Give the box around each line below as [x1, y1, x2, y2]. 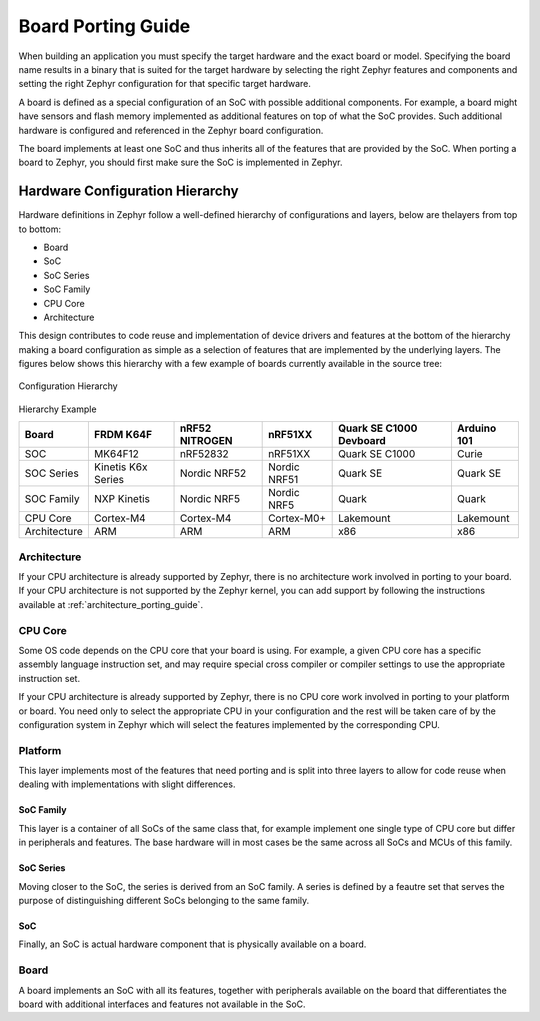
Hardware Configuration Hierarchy [18, 183, 239, 200]
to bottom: [18, 223, 62, 235]
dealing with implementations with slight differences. [18, 778, 236, 790]
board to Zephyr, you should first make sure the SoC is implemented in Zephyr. [18, 156, 344, 169]
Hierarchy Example [18, 403, 97, 415]
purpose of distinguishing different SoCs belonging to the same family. [18, 894, 310, 906]
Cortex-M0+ [268, 511, 327, 525]
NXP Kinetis [93, 492, 150, 506]
